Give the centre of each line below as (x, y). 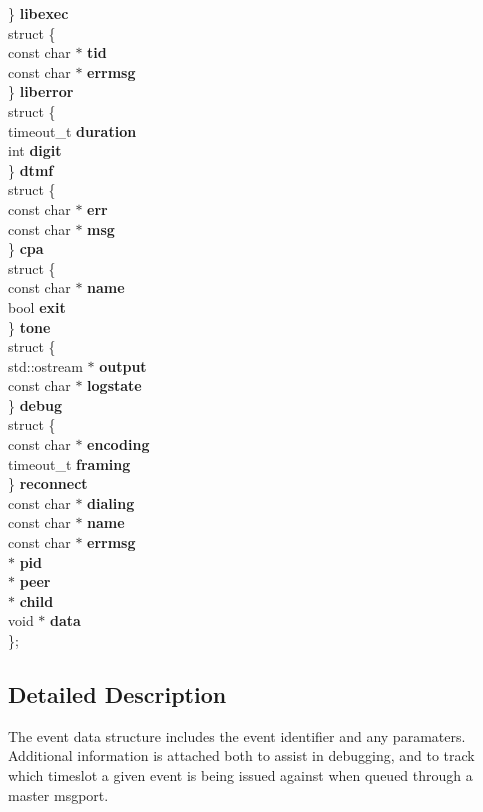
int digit (35, 150)
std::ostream (45, 365)
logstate (114, 385)
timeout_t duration (72, 130)
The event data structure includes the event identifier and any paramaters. (237, 735)
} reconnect (48, 483)
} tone (29, 326)
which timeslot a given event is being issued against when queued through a (240, 774)
